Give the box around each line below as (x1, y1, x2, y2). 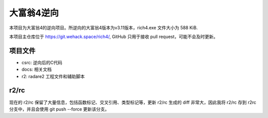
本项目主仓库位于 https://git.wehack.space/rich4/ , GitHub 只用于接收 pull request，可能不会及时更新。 (9, 34, 218, 39)
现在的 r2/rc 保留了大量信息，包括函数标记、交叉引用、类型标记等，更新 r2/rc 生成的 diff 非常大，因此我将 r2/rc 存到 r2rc (9, 99, 257, 105)
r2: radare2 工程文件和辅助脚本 (21, 73, 85, 79)
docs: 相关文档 (21, 67, 52, 73)
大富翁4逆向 (9, 7, 59, 18)
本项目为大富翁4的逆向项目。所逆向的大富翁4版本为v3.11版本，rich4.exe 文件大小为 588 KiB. (9, 25, 198, 31)
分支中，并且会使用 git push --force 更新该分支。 (9, 106, 110, 112)
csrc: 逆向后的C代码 (21, 59, 63, 65)
